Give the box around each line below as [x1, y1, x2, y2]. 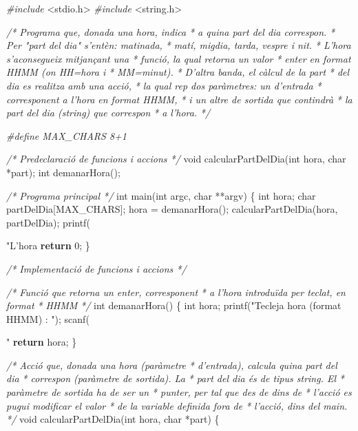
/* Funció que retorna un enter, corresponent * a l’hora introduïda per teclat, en [6, 284, 346, 299]
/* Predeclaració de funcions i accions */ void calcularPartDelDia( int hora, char [6, 151, 346, 166]
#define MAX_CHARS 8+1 [6, 128, 127, 143]
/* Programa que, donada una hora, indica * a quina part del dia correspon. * [6, 24, 335, 39]
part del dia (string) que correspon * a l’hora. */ [6, 105, 211, 120]
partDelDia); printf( [6, 215, 90, 229]
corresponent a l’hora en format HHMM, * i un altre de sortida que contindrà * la [6, 92, 352, 106]
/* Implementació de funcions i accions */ [6, 261, 187, 275]
